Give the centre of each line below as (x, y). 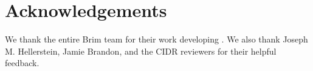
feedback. (22, 63)
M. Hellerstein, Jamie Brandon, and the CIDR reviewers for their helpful (141, 51)
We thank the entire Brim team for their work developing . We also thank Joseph (156, 39)
